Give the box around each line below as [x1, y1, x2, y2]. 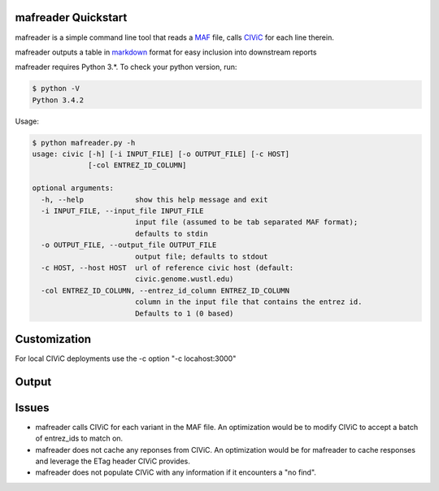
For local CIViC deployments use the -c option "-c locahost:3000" [15, 354, 237, 363]
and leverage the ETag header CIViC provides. [35, 456, 190, 467]
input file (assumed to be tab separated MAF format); [134, 218, 359, 227]
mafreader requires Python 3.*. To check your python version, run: [15, 62, 237, 72]
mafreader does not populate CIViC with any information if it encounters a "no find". [35, 467, 317, 477]
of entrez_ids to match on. [35, 433, 124, 443]
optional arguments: [32, 184, 114, 193]
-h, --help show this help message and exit [41, 195, 268, 204]
